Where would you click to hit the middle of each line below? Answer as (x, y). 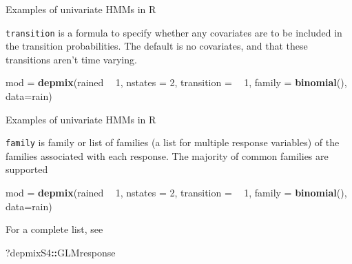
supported (27, 169)
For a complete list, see (54, 229)
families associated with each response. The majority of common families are (167, 155)
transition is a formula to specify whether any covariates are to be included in (174, 32)
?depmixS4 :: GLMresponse (61, 252)
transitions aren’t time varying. (71, 59)
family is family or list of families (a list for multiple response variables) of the (173, 142)
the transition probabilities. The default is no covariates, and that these (157, 46)
